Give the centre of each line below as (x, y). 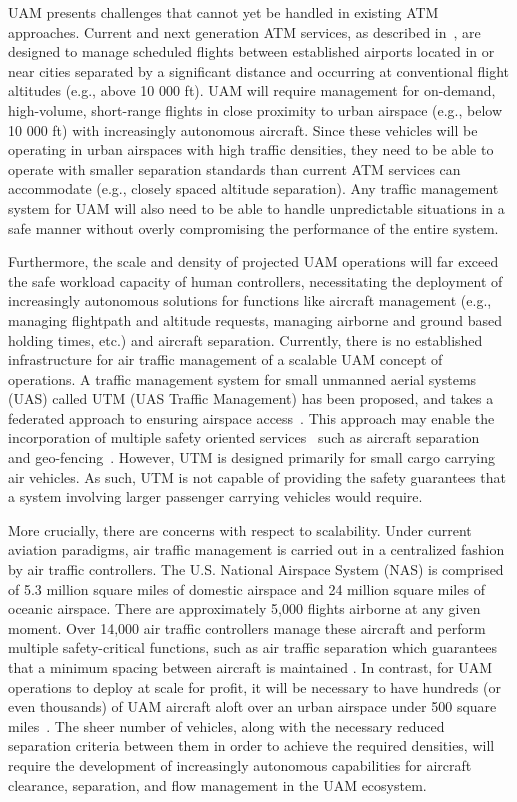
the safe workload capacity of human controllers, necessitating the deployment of (255, 280)
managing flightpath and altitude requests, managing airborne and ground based (255, 319)
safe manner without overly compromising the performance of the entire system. (253, 227)
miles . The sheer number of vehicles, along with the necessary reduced (226, 725)
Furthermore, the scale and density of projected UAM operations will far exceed (253, 261)
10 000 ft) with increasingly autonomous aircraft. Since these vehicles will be (243, 129)
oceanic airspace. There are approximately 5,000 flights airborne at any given (244, 608)
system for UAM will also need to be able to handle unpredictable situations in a (256, 207)
